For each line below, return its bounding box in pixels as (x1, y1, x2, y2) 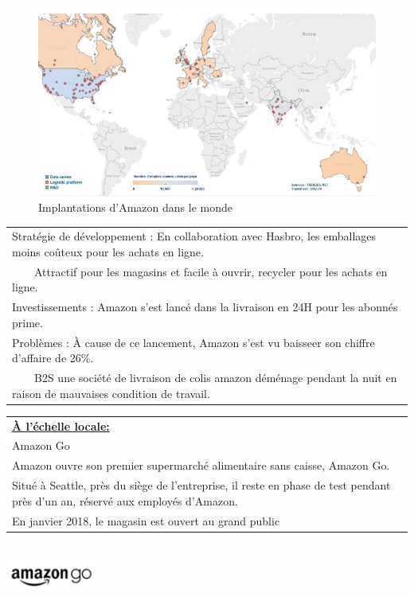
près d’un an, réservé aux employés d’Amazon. (12, 492, 238, 509)
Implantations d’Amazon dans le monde (38, 199, 232, 216)
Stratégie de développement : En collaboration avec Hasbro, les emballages (12, 228, 377, 244)
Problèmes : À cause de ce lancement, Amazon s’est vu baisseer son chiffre (12, 334, 375, 350)
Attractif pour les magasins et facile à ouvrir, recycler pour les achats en (33, 263, 388, 279)
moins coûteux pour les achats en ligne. (12, 244, 204, 260)
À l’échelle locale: (12, 417, 110, 434)
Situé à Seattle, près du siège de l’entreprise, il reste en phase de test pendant (12, 477, 391, 494)
